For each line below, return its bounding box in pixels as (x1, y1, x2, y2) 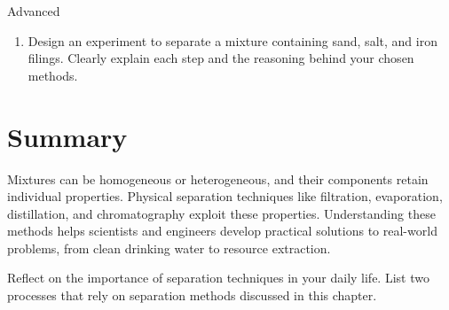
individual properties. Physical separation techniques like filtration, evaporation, (7, 187, 443, 205)
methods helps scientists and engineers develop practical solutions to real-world (7, 221, 437, 240)
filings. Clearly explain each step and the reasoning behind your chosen (28, 49, 414, 67)
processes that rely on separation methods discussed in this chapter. (7, 286, 377, 305)
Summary (7, 118, 128, 154)
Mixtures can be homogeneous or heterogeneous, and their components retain (7, 169, 429, 188)
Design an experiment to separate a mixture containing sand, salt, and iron (28, 31, 437, 50)
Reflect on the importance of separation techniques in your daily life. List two (7, 268, 429, 287)
